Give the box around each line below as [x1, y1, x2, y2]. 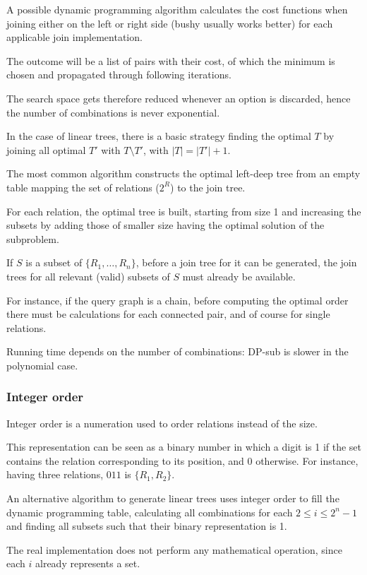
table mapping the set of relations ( [6, 179, 160, 194]
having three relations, [6, 467, 104, 482]
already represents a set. [35, 556, 140, 571]
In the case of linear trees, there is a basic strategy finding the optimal [6, 129, 311, 143]
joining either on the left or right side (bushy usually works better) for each [6, 16, 333, 30]
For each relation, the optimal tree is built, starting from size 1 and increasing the [6, 203, 361, 218]
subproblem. [6, 231, 59, 246]
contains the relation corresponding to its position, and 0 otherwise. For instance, [6, 453, 359, 468]
